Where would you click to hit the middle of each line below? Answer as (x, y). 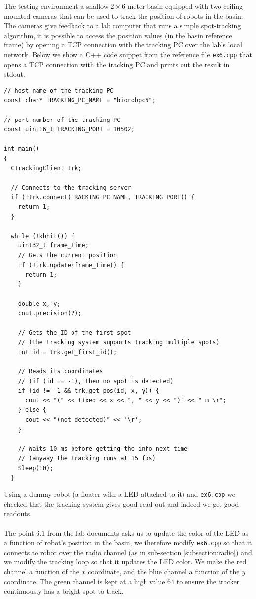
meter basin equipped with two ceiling (185, 6)
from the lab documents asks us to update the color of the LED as (148, 533)
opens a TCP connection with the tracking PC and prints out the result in (117, 64)
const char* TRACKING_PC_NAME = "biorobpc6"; (80, 100)
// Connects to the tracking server (71, 187)
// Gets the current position (68, 255)
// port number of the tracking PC (62, 120)
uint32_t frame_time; (53, 246)
